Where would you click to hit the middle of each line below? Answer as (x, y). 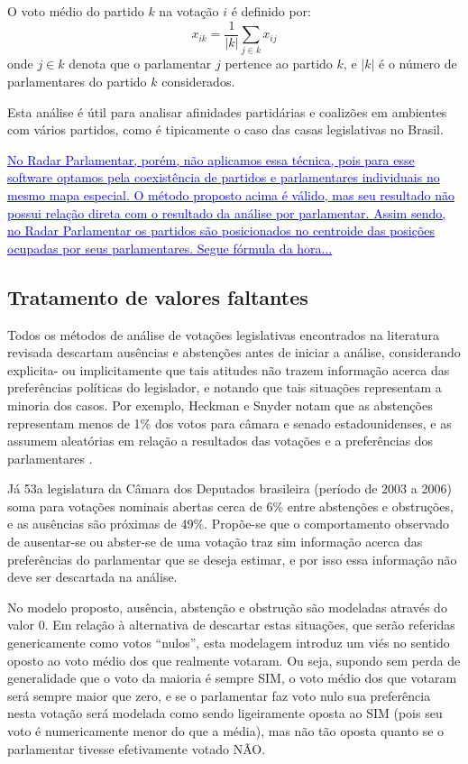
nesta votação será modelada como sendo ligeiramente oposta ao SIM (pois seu (225, 713)
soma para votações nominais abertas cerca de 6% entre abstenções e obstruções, (230, 506)
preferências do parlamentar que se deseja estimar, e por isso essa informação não (232, 559)
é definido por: (271, 11)
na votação (189, 11)
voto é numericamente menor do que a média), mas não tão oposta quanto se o (226, 731)
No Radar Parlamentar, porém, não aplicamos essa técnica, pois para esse (211, 159)
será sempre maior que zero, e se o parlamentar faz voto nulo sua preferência (219, 695)
